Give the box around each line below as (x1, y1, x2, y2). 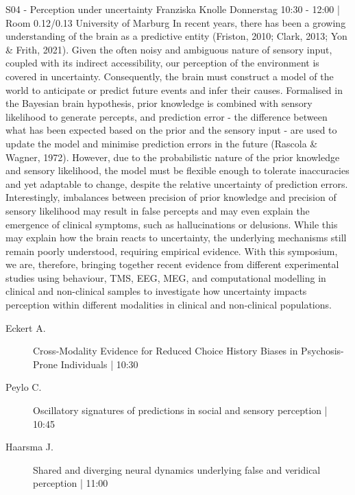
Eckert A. (5, 320, 46, 335)
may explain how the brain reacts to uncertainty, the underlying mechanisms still (5, 230, 347, 245)
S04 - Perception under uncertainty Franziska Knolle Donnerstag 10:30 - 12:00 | (5, 2, 340, 16)
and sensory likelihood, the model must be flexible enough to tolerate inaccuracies (5, 163, 350, 178)
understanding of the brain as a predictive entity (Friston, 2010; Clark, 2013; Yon (5, 29, 347, 43)
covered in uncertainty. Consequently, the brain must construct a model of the (5, 69, 334, 83)
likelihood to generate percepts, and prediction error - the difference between (5, 109, 328, 123)
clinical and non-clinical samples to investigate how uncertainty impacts (5, 284, 307, 298)
